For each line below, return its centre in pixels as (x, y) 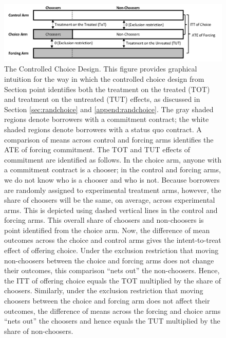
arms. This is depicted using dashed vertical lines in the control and (111, 210)
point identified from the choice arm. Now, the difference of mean (107, 230)
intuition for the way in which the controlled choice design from (104, 78)
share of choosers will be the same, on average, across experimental (110, 200)
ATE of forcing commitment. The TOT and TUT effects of (97, 149)
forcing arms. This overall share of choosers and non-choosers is (104, 220)
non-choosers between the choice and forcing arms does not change (109, 260)
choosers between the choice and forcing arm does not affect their (107, 301)
